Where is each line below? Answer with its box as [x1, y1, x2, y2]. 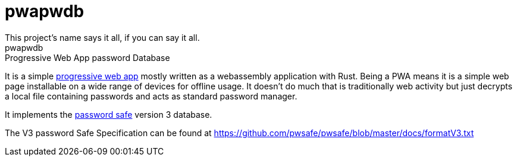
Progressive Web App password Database [5, 52, 170, 63]
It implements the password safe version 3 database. [5, 109, 212, 120]
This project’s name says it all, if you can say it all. [5, 32, 200, 43]
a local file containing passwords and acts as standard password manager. [5, 91, 297, 101]
